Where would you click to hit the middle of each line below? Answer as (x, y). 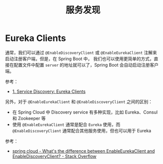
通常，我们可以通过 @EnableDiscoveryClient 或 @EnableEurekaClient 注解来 (81, 52)
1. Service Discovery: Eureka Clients (49, 91)
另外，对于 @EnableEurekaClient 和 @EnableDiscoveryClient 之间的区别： (79, 101)
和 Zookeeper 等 (29, 118)
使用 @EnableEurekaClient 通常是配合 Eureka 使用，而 (66, 124)
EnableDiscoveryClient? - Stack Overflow (54, 156)
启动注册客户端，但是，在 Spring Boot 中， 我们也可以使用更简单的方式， (80, 59)
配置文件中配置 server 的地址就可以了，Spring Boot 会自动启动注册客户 (86, 65)
